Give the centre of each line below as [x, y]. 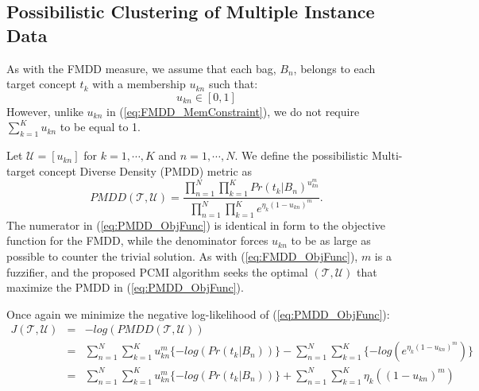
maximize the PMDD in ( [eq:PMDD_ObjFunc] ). [125, 287]
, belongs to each [334, 68]
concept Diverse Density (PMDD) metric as [145, 170]
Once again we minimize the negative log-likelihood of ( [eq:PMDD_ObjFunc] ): [198, 314]
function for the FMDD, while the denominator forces [137, 240]
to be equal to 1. [100, 127]
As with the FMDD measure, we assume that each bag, [141, 68]
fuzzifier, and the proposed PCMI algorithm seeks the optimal [157, 271]
